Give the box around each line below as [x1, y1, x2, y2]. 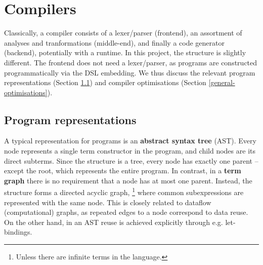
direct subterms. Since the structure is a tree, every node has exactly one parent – [4, 155, 258, 166]
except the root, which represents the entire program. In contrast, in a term [4, 165, 241, 176]
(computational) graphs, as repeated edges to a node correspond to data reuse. [4, 207, 248, 217]
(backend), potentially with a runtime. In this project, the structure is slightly [4, 47, 246, 58]
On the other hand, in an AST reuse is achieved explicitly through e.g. [4, 216, 223, 227]
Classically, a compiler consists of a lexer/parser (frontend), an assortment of [4, 27, 242, 38]
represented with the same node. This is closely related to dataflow [4, 197, 211, 207]
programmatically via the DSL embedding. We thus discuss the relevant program [4, 67, 255, 78]
